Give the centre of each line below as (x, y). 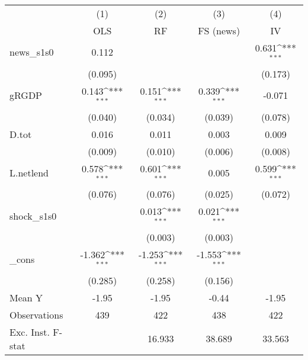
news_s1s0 (32, 52)
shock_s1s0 (33, 216)
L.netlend (29, 172)
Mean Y (26, 297)
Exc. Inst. (30, 332)
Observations (36, 314)
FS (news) (219, 30)
